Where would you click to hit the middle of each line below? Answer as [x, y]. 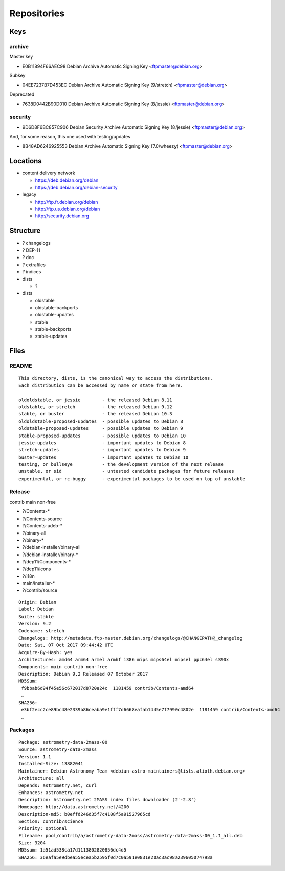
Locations [26, 161]
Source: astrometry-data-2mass [58, 749]
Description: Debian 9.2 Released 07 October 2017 [83, 674]
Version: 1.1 [35, 757]
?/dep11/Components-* [47, 562]
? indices [32, 271]
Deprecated [22, 94]
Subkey [17, 76]
